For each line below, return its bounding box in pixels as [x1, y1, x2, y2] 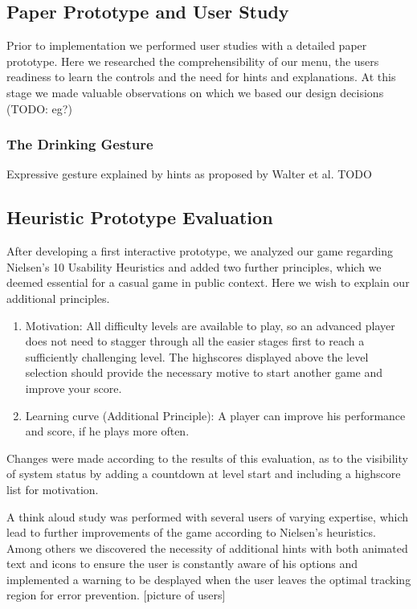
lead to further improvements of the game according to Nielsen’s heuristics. [6, 524, 376, 541]
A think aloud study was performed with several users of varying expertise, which [6, 508, 409, 525]
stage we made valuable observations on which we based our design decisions [6, 84, 384, 100]
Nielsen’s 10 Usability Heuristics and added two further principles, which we [6, 258, 382, 275]
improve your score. [25, 379, 122, 396]
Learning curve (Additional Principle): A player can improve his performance [25, 407, 406, 423]
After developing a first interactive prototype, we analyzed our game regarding [6, 243, 394, 260]
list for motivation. [6, 480, 99, 497]
